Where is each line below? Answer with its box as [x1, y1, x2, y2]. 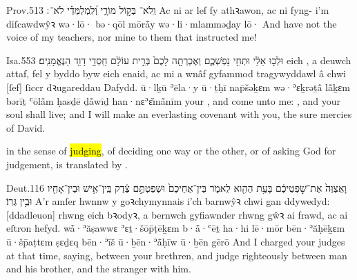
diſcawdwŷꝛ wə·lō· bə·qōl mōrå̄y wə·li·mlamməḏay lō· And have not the [6, 16, 337, 30]
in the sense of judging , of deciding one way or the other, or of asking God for [6, 143, 336, 158]
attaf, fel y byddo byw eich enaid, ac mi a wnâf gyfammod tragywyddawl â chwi [6, 66, 346, 81]
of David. [6, 120, 46, 134]
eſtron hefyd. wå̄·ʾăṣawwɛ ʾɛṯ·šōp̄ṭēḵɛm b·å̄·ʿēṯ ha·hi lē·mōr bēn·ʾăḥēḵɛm [6, 221, 345, 235]
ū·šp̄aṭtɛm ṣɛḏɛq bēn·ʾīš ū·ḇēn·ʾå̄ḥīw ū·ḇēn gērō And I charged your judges [6, 234, 345, 248]
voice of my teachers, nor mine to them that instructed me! [6, 30, 257, 44]
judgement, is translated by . [6, 157, 128, 171]
